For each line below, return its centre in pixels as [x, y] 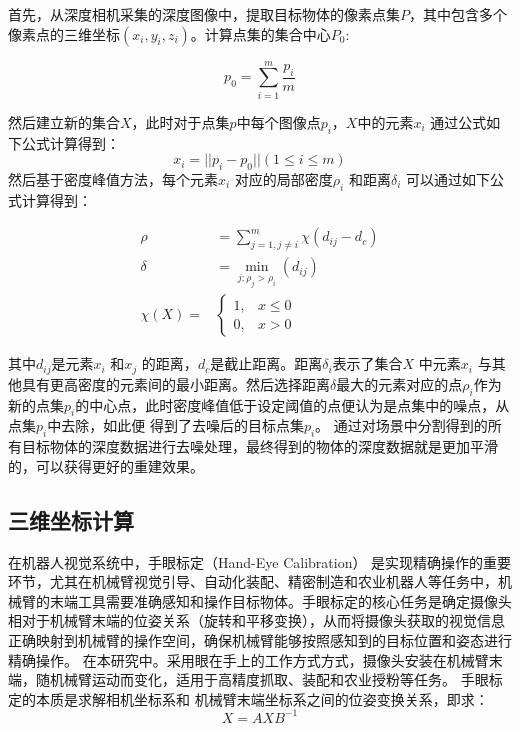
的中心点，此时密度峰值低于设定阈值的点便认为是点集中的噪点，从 [292, 404]
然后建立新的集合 [64, 121]
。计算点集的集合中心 [260, 33]
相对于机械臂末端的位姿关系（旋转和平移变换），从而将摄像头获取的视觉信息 [256, 620]
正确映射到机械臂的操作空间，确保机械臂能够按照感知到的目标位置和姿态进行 [260, 639]
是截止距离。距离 [266, 363]
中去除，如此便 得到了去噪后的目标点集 [175, 425]
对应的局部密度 [283, 178]
